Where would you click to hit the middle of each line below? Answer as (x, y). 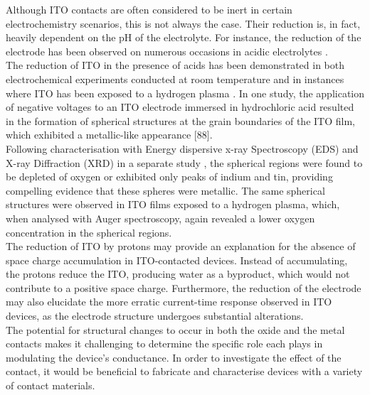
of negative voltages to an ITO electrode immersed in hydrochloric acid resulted (180, 107)
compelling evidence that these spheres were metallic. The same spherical (165, 190)
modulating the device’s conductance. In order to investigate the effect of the (174, 357)
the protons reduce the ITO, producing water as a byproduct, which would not (178, 274)
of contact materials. (51, 385)
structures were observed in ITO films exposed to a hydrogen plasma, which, (173, 204)
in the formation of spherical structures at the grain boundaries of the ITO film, (180, 120)
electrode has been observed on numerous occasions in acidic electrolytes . (167, 51)
